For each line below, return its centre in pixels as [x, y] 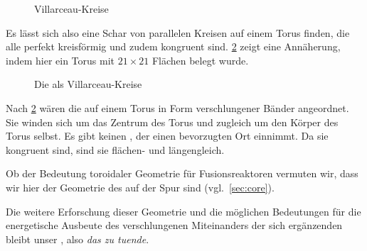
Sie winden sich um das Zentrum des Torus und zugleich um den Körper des [172, 122]
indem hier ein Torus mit [60, 60]
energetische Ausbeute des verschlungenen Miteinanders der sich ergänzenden [174, 225]
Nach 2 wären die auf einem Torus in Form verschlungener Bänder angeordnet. [177, 107]
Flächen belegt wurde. [200, 60]
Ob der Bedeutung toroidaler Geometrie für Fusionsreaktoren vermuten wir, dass [182, 173]
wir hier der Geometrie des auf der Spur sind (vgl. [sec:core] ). [140, 187]
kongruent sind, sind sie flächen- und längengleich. [115, 149]
